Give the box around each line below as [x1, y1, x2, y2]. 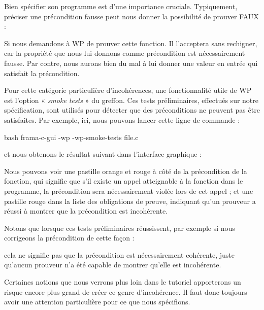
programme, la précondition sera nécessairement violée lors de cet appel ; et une [4, 185, 253, 196]
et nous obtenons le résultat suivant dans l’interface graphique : [4, 149, 202, 159]
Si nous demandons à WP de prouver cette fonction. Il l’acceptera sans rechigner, [4, 38, 257, 48]
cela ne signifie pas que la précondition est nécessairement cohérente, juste [4, 249, 235, 260]
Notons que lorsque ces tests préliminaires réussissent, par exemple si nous [4, 222, 235, 233]
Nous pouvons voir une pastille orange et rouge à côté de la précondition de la [4, 165, 247, 176]
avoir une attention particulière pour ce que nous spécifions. [4, 296, 190, 307]
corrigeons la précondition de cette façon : [4, 232, 135, 243]
